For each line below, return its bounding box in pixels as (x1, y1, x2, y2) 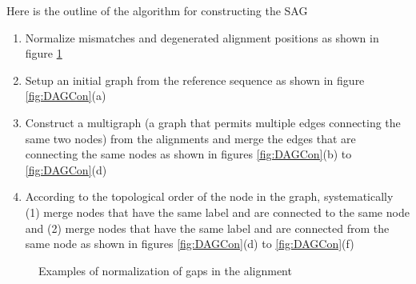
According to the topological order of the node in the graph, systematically (25, 188, 394, 205)
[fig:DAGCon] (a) (25, 87, 106, 104)
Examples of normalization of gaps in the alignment (38, 262, 292, 278)
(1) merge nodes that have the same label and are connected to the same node (25, 203, 410, 220)
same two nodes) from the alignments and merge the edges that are (25, 130, 356, 146)
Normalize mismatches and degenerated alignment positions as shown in (25, 29, 379, 46)
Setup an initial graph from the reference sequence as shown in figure (25, 71, 365, 88)
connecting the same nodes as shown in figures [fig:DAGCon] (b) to (25, 146, 352, 162)
